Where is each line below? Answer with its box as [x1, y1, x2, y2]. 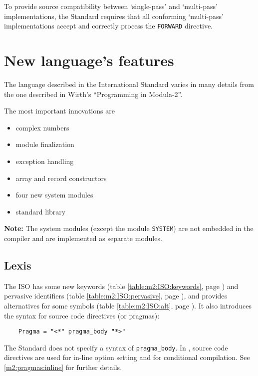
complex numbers [15, 122, 69, 132]
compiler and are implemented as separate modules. [4, 232, 162, 243]
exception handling [15, 155, 74, 166]
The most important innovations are [4, 105, 115, 116]
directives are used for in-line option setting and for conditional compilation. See [4, 352, 250, 362]
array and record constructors [15, 172, 107, 183]
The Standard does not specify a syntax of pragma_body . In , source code [4, 342, 228, 352]
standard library [15, 206, 66, 216]
